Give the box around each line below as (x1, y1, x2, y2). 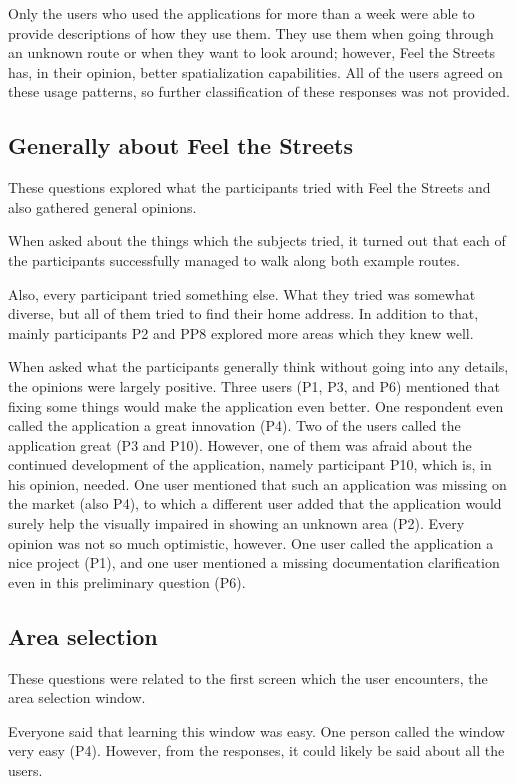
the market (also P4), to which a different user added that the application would (8, 493, 502, 514)
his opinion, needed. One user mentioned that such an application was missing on (8, 473, 507, 494)
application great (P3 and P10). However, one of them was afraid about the (8, 434, 472, 455)
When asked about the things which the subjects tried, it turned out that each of (8, 230, 506, 251)
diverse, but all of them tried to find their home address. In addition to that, (8, 303, 479, 324)
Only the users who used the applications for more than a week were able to (8, 3, 475, 23)
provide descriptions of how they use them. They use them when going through (8, 22, 494, 43)
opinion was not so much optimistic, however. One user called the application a (8, 532, 494, 553)
